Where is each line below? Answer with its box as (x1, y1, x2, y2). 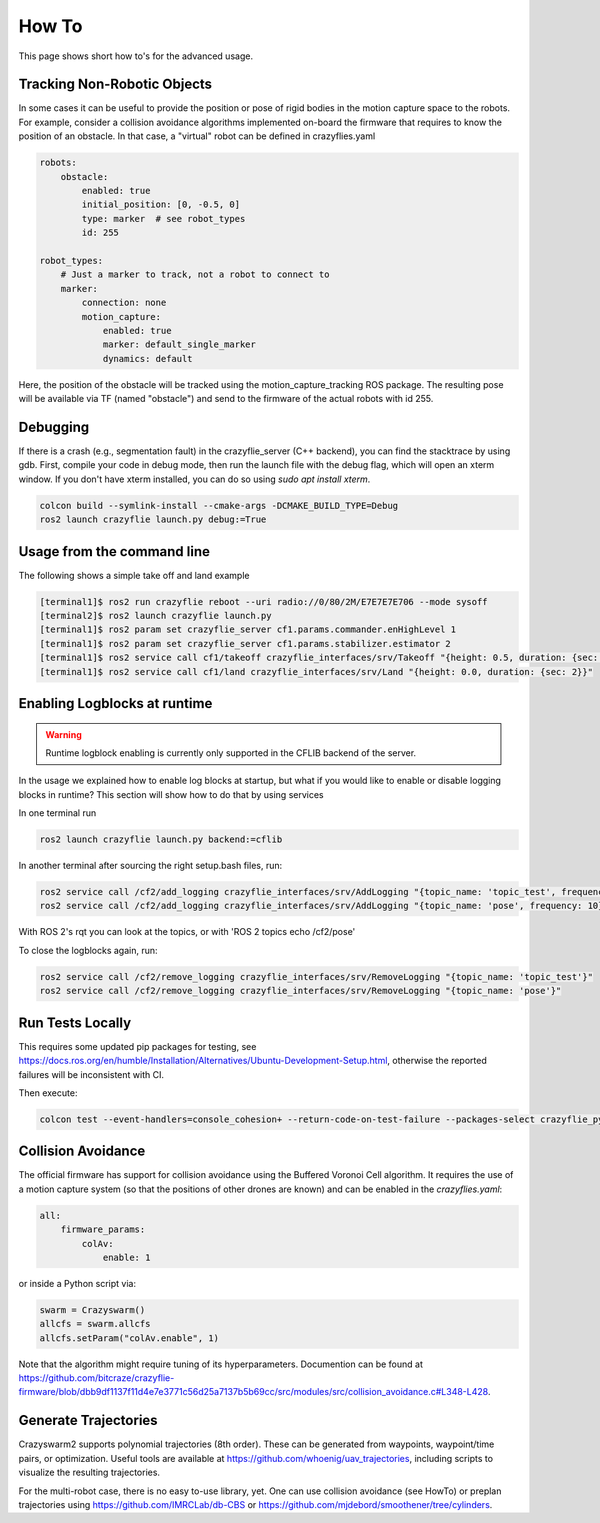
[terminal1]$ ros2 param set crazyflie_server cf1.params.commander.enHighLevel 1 (39, 624, 457, 635)
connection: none (81, 297, 167, 309)
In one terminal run (18, 807, 97, 819)
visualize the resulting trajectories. (18, 1466, 160, 1479)
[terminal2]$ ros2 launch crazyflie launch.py (39, 610, 272, 621)
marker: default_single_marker (102, 339, 257, 350)
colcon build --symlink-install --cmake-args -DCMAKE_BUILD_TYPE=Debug (39, 500, 399, 511)
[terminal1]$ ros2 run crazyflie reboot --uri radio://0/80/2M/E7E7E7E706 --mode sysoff (39, 596, 489, 607)
